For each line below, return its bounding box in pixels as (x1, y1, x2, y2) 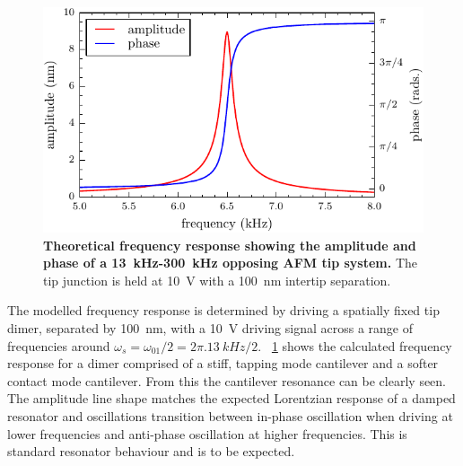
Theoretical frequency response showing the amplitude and (43, 235, 416, 254)
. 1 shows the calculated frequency (258, 336, 452, 355)
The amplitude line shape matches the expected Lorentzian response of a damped (7, 389, 456, 408)
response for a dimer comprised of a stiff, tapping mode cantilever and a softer (7, 354, 439, 373)
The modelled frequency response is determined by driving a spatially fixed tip (7, 301, 440, 320)
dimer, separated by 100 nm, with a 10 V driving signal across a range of (7, 319, 414, 338)
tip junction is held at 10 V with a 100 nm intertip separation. (43, 270, 391, 289)
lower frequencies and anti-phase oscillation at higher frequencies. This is (7, 424, 407, 443)
